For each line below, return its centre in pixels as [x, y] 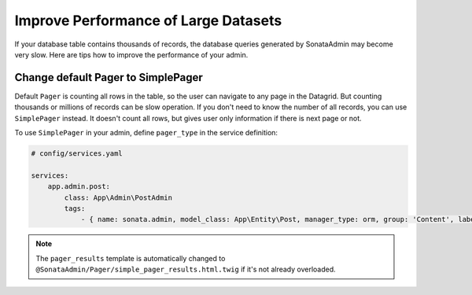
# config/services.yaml [77, 153]
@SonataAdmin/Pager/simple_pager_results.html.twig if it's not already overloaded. [186, 269]
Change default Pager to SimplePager [109, 77]
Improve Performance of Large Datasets [148, 20]
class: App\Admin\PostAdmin [118, 197]
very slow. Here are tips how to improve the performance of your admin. [131, 54]
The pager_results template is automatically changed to [131, 258]
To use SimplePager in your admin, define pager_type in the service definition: [146, 133]
